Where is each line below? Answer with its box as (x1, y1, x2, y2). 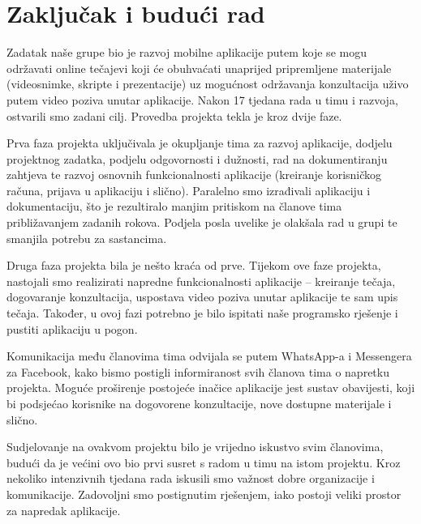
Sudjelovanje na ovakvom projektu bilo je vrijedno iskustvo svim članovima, (6, 438, 384, 455)
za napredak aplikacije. (6, 501, 121, 518)
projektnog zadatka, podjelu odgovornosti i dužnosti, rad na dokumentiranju (6, 150, 388, 167)
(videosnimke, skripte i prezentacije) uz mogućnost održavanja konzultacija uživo (6, 75, 409, 92)
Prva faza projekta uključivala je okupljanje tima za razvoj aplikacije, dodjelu (6, 134, 393, 151)
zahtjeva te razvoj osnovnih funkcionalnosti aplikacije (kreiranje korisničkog (6, 166, 382, 183)
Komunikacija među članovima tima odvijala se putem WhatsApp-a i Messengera (6, 347, 412, 364)
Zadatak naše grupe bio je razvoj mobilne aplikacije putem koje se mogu (6, 44, 367, 61)
